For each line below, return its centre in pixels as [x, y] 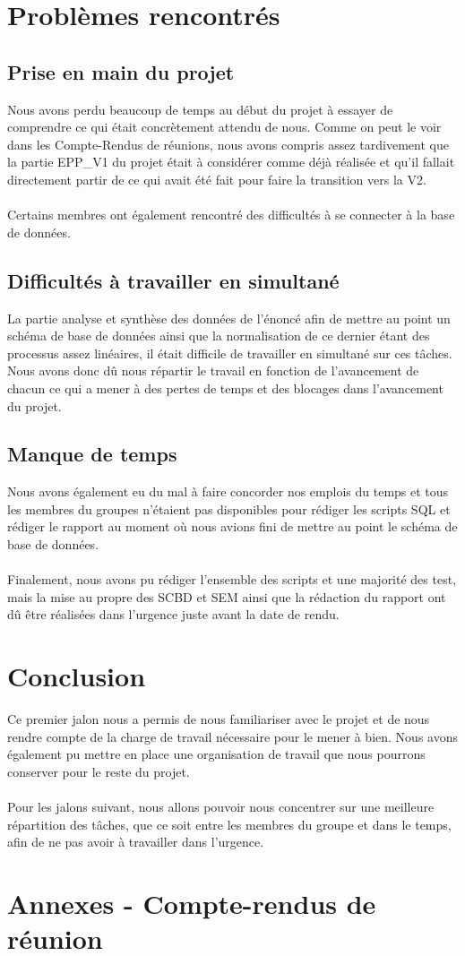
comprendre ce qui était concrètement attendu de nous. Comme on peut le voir [224, 127]
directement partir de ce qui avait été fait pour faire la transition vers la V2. [217, 179]
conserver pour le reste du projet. [99, 771]
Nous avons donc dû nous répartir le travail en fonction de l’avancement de [213, 370]
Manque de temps [92, 454]
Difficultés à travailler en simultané [173, 280]
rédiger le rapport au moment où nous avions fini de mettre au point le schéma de [232, 526]
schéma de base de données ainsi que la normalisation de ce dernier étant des [219, 336]
